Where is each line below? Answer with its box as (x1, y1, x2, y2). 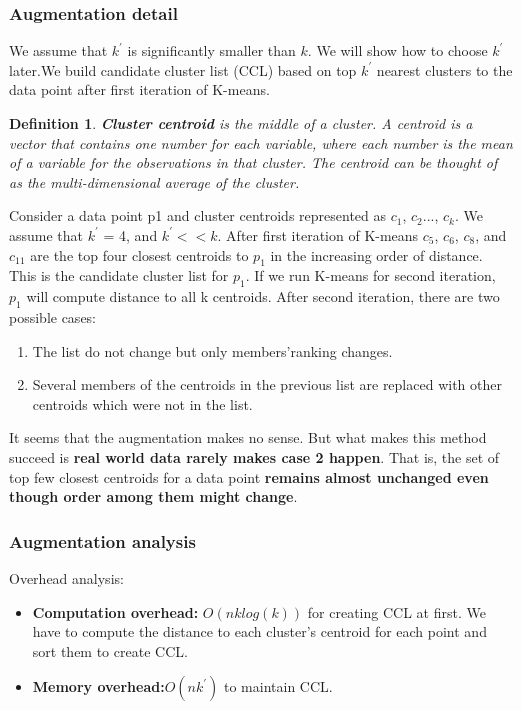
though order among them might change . (9, 486, 298, 507)
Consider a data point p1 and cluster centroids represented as (9, 205, 387, 226)
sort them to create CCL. (32, 640, 188, 661)
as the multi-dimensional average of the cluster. (9, 171, 300, 192)
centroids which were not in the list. (32, 393, 253, 414)
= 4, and (103, 224, 158, 245)
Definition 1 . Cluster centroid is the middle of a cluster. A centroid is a (9, 113, 473, 133)
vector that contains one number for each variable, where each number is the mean (9, 132, 513, 153)
